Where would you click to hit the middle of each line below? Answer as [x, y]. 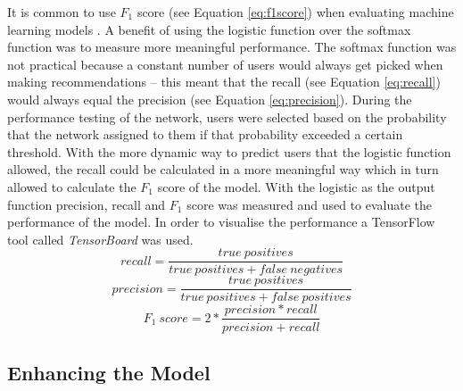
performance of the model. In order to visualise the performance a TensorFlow [221, 222]
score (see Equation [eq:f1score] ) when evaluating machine [295, 12]
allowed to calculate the [72, 186]
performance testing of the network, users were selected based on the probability [227, 116]
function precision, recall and [87, 204]
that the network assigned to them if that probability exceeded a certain [205, 134]
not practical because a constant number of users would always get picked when [225, 64]
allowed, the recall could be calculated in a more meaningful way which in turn [223, 169]
